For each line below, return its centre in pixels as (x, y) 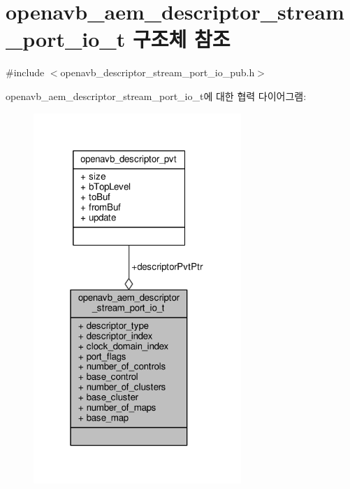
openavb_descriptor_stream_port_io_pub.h (158, 72)
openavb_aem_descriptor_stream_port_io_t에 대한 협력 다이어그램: (156, 95)
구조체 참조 (181, 39)
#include (25, 72)
